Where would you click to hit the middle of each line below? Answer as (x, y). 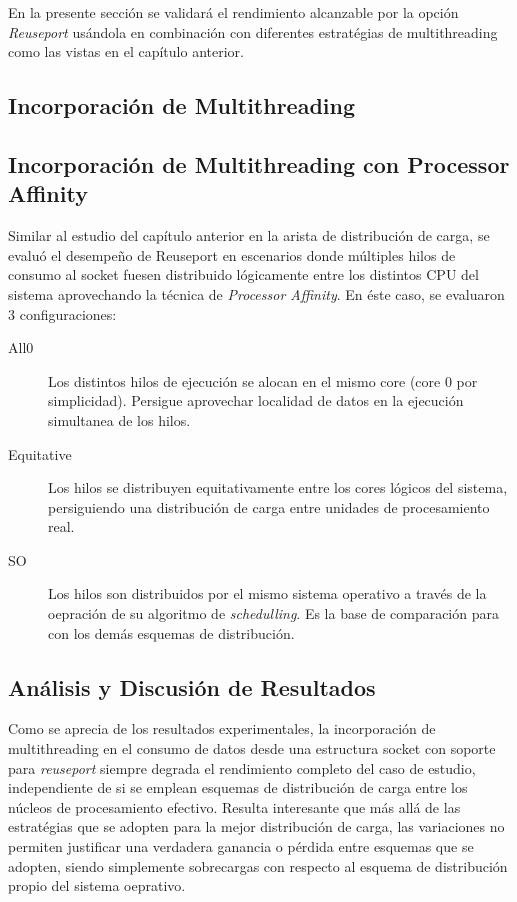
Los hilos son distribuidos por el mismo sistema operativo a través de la (267, 593)
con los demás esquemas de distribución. (171, 632)
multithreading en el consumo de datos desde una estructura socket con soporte (252, 748)
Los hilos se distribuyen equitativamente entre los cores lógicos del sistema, (278, 487)
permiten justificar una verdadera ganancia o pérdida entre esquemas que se (241, 846)
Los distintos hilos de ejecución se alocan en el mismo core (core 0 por (263, 380)
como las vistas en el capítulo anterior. (126, 51)
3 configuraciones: (62, 313)
